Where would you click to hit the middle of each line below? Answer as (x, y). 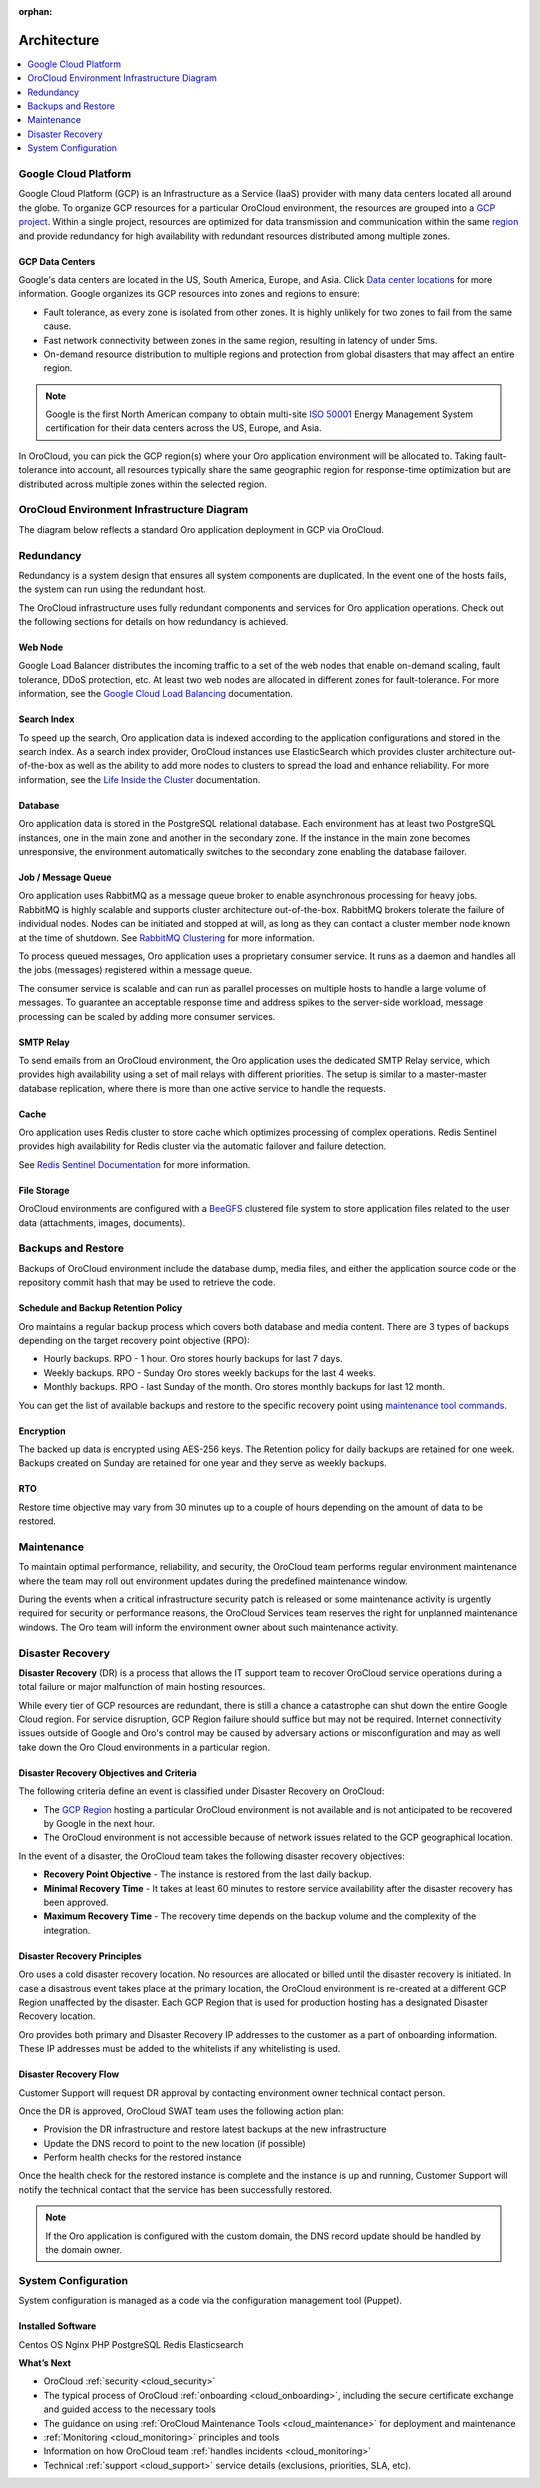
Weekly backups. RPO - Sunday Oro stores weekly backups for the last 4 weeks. (210, 1372)
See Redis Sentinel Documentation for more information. (134, 1164)
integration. (67, 1930)
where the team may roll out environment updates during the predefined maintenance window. (213, 1581)
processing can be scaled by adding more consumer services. (147, 1016)
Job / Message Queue (65, 877)
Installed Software (57, 2326)
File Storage (44, 1190)
